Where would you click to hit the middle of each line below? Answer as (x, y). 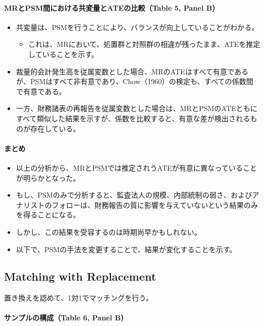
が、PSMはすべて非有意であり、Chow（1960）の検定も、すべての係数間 (135, 81)
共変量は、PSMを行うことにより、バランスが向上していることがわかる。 (137, 27)
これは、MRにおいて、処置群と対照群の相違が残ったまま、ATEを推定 (144, 44)
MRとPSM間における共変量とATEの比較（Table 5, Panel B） (112, 7)
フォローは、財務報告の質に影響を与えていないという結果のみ (155, 205)
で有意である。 (41, 91)
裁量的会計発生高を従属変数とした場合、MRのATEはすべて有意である (132, 71)
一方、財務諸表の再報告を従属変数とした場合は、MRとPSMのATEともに (137, 108)
